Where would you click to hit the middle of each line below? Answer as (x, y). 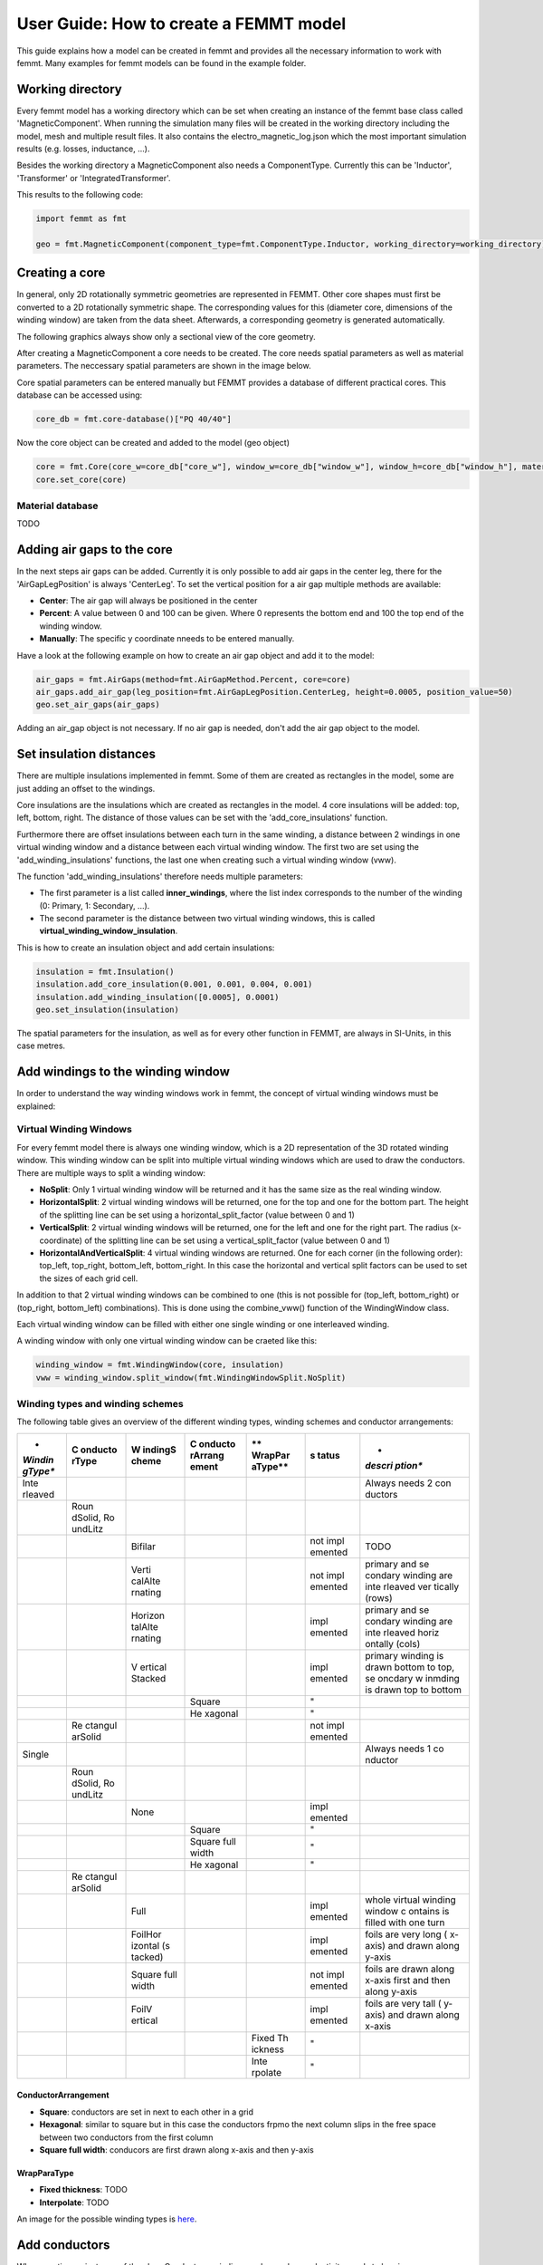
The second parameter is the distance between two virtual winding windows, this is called (207, 919)
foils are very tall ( (403, 2003)
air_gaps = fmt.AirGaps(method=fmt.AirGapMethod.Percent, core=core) (193, 679)
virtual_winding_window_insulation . (109, 931)
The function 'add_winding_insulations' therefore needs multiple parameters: (160, 876)
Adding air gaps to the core (95, 549)
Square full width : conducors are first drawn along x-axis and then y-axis (176, 2149)
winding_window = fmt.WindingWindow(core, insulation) (160, 1365)
